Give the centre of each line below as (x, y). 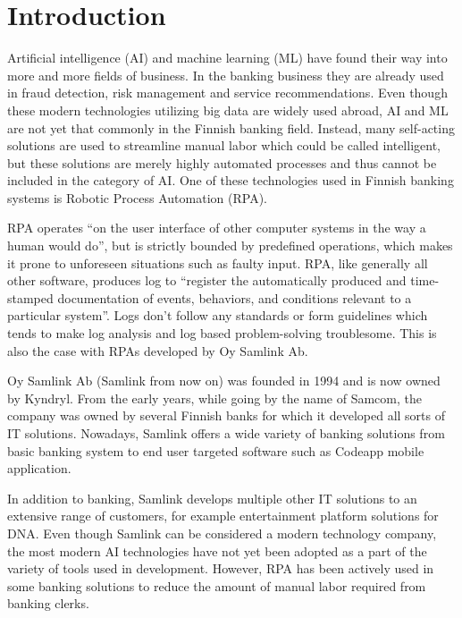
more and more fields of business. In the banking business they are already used (226, 75)
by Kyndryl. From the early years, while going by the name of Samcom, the (214, 398)
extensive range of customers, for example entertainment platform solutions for (223, 516)
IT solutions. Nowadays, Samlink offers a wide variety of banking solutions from (226, 433)
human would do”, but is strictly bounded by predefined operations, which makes (230, 246)
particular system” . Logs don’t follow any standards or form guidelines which (218, 315)
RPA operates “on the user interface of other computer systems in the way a (217, 228)
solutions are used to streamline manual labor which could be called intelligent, (224, 145)
